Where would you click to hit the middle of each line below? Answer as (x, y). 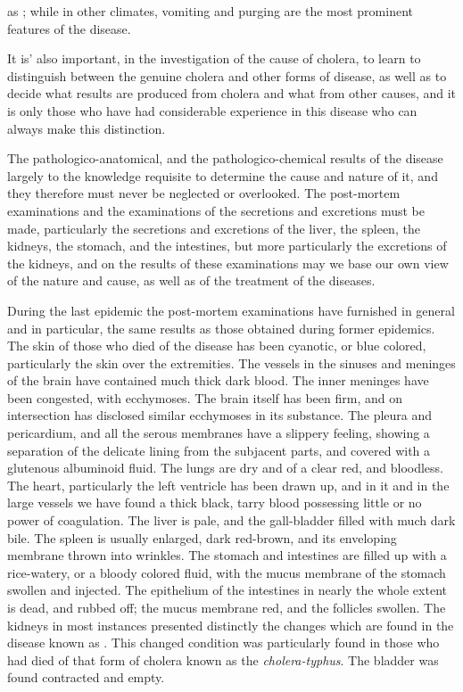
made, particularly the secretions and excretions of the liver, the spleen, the (214, 228)
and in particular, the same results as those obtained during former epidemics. (221, 328)
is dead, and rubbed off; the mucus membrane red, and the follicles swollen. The (227, 607)
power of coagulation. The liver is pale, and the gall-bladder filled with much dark (231, 520)
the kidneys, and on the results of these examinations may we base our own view (228, 263)
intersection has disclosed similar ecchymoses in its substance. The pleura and (220, 415)
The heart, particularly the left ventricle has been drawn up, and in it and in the (228, 485)
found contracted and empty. (86, 677)
